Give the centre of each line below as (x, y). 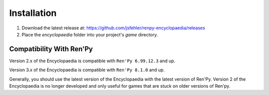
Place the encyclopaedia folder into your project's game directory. (90, 34)
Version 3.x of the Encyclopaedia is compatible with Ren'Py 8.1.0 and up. (87, 70)
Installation (33, 13)
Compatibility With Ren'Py (51, 49)
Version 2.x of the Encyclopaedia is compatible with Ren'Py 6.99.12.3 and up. (92, 61)
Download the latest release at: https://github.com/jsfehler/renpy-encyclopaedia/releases (113, 28)
